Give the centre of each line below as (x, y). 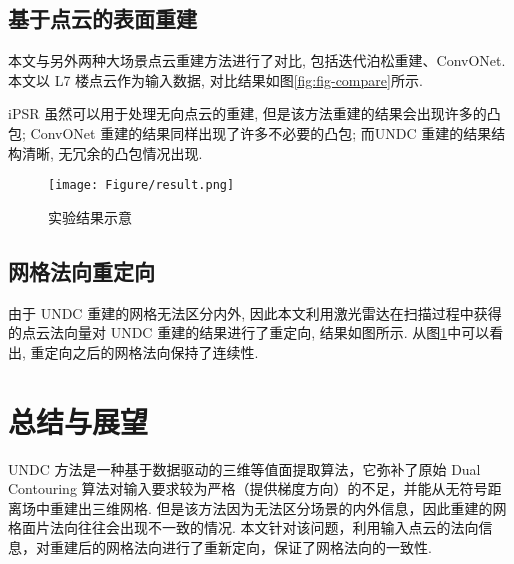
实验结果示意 (90, 216)
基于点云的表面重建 (102, 18)
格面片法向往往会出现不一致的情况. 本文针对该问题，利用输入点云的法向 (243, 527)
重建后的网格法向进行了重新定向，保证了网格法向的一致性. (240, 546)
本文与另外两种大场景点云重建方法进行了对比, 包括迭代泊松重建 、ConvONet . (257, 60)
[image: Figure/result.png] (141, 185)
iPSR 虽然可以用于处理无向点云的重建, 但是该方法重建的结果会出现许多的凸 (254, 113)
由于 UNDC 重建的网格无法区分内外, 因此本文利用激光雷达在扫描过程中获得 (255, 312)
